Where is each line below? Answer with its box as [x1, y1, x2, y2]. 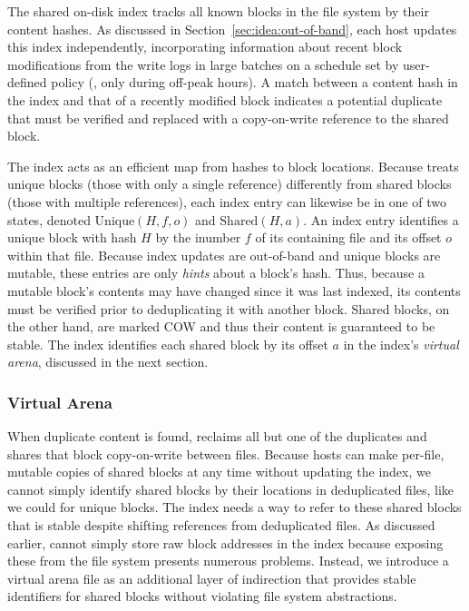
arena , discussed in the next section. [7, 352, 209, 371]
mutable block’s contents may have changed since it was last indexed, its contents [7, 281, 461, 300]
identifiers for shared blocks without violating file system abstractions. [7, 586, 397, 606]
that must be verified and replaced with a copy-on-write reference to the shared [7, 108, 449, 127]
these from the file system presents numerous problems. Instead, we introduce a [7, 551, 449, 570]
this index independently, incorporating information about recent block [7, 37, 403, 56]
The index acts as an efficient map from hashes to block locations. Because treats [7, 156, 459, 175]
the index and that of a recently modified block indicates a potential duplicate [7, 90, 443, 109]
